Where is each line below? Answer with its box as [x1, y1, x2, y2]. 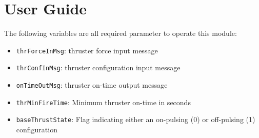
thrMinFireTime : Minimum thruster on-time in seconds [16, 96, 191, 107]
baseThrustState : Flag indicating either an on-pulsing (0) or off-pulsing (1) [16, 114, 255, 125]
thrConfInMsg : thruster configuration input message [16, 62, 181, 73]
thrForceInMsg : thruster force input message [16, 45, 158, 55]
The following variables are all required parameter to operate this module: [4, 28, 237, 38]
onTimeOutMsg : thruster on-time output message [16, 80, 168, 90]
